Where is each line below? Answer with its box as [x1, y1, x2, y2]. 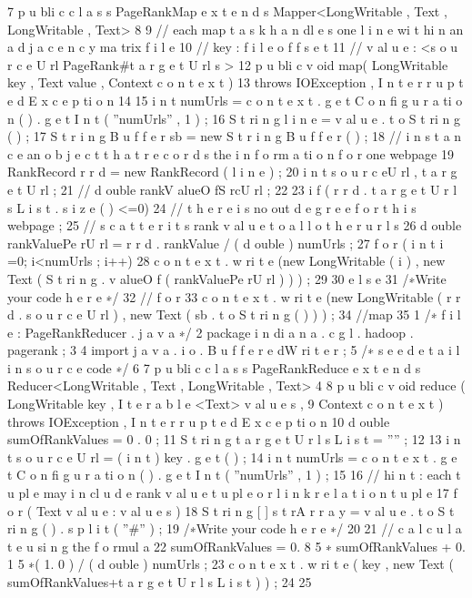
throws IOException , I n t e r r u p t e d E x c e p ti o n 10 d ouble [7, 411, 390, 431]
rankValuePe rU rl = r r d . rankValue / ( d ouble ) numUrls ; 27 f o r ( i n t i [7, 233, 444, 252]
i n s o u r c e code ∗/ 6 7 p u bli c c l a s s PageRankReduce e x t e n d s [7, 358, 421, 377]
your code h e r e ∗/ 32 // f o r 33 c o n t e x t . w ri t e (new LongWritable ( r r [7, 287, 461, 306]
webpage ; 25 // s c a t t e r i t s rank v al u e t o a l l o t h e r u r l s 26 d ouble [7, 216, 462, 235]
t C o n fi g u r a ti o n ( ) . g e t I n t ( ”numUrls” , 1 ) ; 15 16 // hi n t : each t [7, 465, 461, 484]
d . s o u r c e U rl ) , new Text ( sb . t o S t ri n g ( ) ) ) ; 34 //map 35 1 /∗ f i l [7, 305, 461, 324]
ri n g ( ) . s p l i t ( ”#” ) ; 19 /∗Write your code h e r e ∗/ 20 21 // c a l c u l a [7, 519, 462, 538]
